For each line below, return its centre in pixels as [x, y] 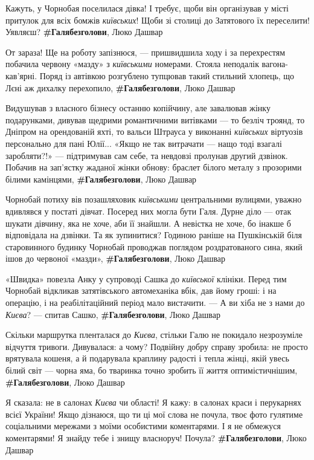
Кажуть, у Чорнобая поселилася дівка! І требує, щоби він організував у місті [147, 8]
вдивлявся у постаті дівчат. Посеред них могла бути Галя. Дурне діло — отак [149, 211]
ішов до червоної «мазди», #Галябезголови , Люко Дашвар [116, 258]
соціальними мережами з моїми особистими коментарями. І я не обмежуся [143, 426]
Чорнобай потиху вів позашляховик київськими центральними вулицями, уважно [154, 199]
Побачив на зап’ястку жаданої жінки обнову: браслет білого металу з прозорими [154, 167]
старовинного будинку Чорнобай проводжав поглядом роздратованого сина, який [154, 246]
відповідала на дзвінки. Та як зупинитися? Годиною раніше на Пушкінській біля [154, 235]
